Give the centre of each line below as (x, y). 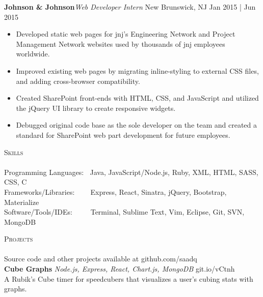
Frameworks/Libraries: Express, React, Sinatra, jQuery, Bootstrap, (115, 191)
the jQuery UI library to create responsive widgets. (96, 108)
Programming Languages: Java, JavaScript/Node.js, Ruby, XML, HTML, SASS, (131, 172)
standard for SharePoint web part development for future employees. (123, 135)
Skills (14, 152)
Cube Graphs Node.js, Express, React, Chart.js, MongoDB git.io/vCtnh (120, 269)
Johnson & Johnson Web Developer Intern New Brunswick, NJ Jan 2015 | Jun (130, 7)
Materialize (22, 202)
